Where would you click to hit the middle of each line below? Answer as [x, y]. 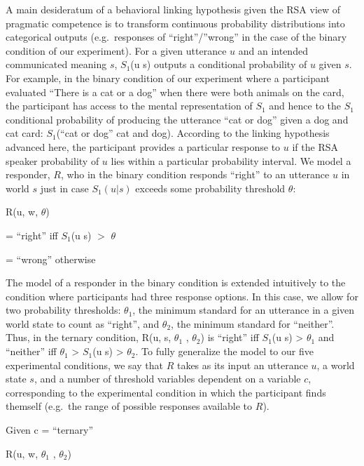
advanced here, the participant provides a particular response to [143, 146]
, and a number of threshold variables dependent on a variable [167, 379]
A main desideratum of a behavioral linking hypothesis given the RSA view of [173, 9]
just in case [64, 188]
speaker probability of [52, 160]
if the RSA [315, 146]
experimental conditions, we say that [84, 365]
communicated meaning [56, 64]
